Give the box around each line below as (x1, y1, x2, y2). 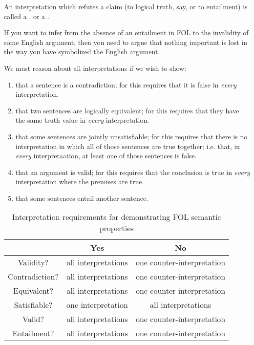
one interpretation (66, 299, 128, 310)
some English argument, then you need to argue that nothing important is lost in (4, 37, 248, 47)
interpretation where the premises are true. (15, 176, 144, 187)
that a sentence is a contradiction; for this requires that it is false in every (15, 79, 237, 89)
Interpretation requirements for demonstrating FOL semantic (12, 211, 221, 222)
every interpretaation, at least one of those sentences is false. (15, 151, 197, 161)
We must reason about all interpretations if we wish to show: (4, 63, 187, 73)
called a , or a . (4, 11, 49, 21)
